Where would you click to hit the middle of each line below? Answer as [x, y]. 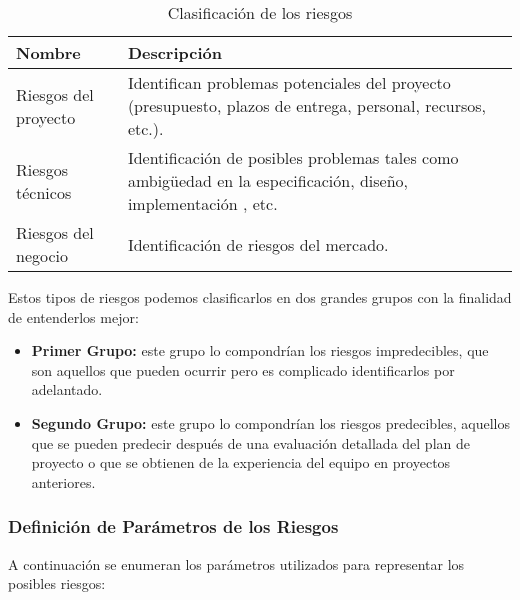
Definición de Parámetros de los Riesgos [173, 526]
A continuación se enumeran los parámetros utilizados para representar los [236, 563]
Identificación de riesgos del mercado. [258, 244]
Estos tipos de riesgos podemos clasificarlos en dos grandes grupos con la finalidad [260, 297]
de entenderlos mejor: [73, 316]
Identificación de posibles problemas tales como [293, 157]
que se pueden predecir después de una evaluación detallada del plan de [250, 442]
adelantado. [67, 389]
